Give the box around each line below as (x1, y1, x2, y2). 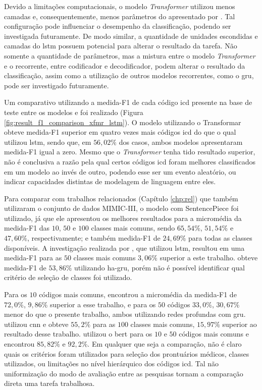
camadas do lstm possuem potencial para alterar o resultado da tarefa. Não (4, 40, 237, 51)
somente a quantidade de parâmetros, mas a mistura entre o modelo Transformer (4, 50, 255, 61)
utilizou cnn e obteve (4, 318, 69, 329)
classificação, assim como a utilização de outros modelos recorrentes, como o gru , (4, 70, 254, 81)
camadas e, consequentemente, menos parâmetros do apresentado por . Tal (4, 11, 235, 21)
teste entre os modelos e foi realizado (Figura (4, 106, 143, 117)
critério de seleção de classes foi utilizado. (4, 272, 132, 283)
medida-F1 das (4, 222, 50, 233)
